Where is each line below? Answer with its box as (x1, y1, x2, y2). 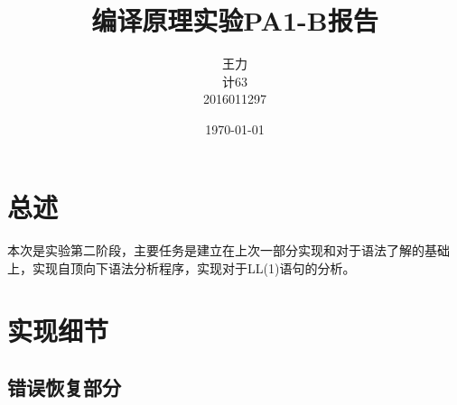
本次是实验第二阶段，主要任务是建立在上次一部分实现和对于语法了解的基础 (7, 241, 450, 260)
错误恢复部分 (7, 373, 121, 401)
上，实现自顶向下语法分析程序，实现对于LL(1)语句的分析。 (7, 258, 356, 277)
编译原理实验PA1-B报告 (91, 2, 378, 39)
